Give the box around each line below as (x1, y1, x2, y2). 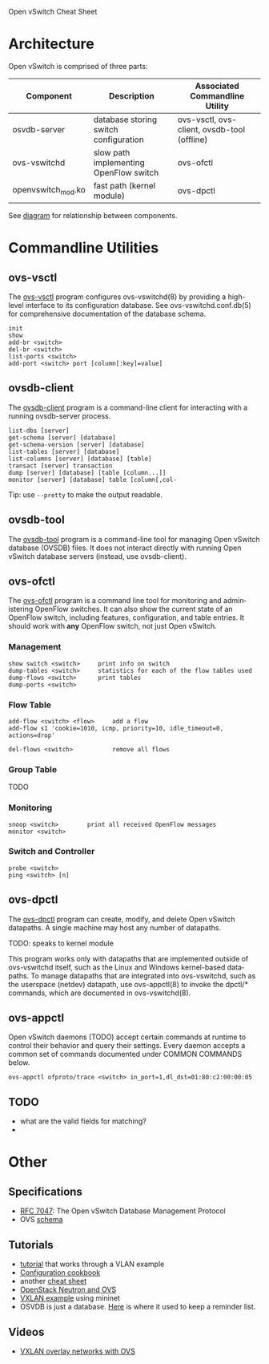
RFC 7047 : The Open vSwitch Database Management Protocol (19, 1206, 226, 1216)
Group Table (8, 763, 58, 775)
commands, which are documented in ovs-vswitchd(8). (8, 988, 191, 998)
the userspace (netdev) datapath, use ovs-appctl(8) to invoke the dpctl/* (8, 979, 249, 989)
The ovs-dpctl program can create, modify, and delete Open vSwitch (8, 914, 235, 924)
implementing (93, 156, 146, 168)
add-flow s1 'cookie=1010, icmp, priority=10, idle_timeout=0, (8, 724, 224, 732)
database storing (93, 114, 158, 125)
